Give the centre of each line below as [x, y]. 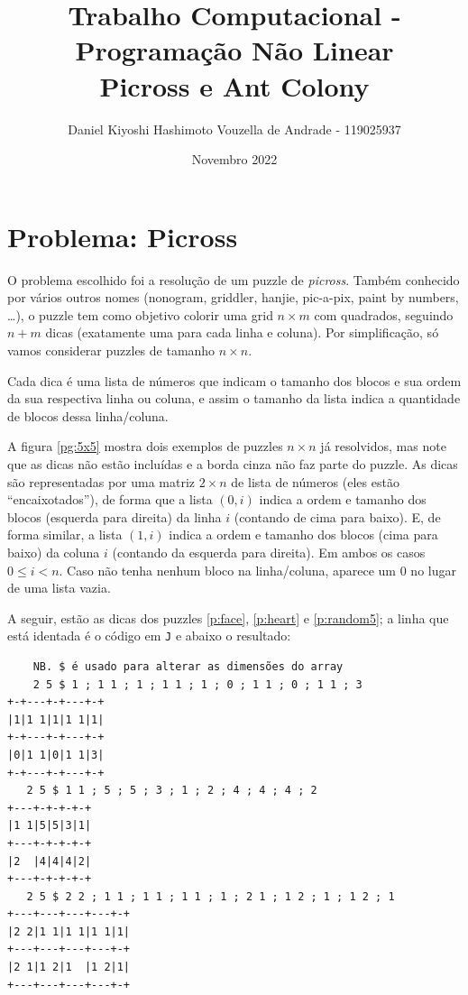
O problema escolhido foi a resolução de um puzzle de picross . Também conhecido [234, 279]
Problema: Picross [123, 236]
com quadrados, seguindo [384, 314]
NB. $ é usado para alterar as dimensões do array [188, 666]
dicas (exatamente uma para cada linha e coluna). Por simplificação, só [242, 332]
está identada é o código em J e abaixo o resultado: [149, 636]
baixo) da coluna [54, 552]
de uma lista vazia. [59, 588]
